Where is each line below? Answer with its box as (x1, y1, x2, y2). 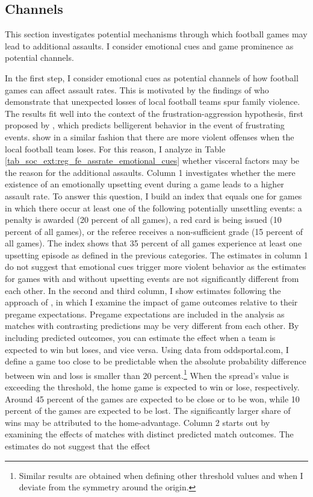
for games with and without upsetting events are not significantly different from (5, 272, 299, 285)
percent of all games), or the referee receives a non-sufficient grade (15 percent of (5, 225, 303, 237)
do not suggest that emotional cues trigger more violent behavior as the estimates (5, 260, 306, 273)
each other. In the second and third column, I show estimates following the (5, 284, 281, 296)
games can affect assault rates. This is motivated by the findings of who (5, 83, 269, 96)
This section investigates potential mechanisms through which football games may (5, 28, 308, 40)
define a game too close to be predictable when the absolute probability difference (5, 355, 306, 367)
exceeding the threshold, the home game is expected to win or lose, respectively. (5, 381, 300, 393)
